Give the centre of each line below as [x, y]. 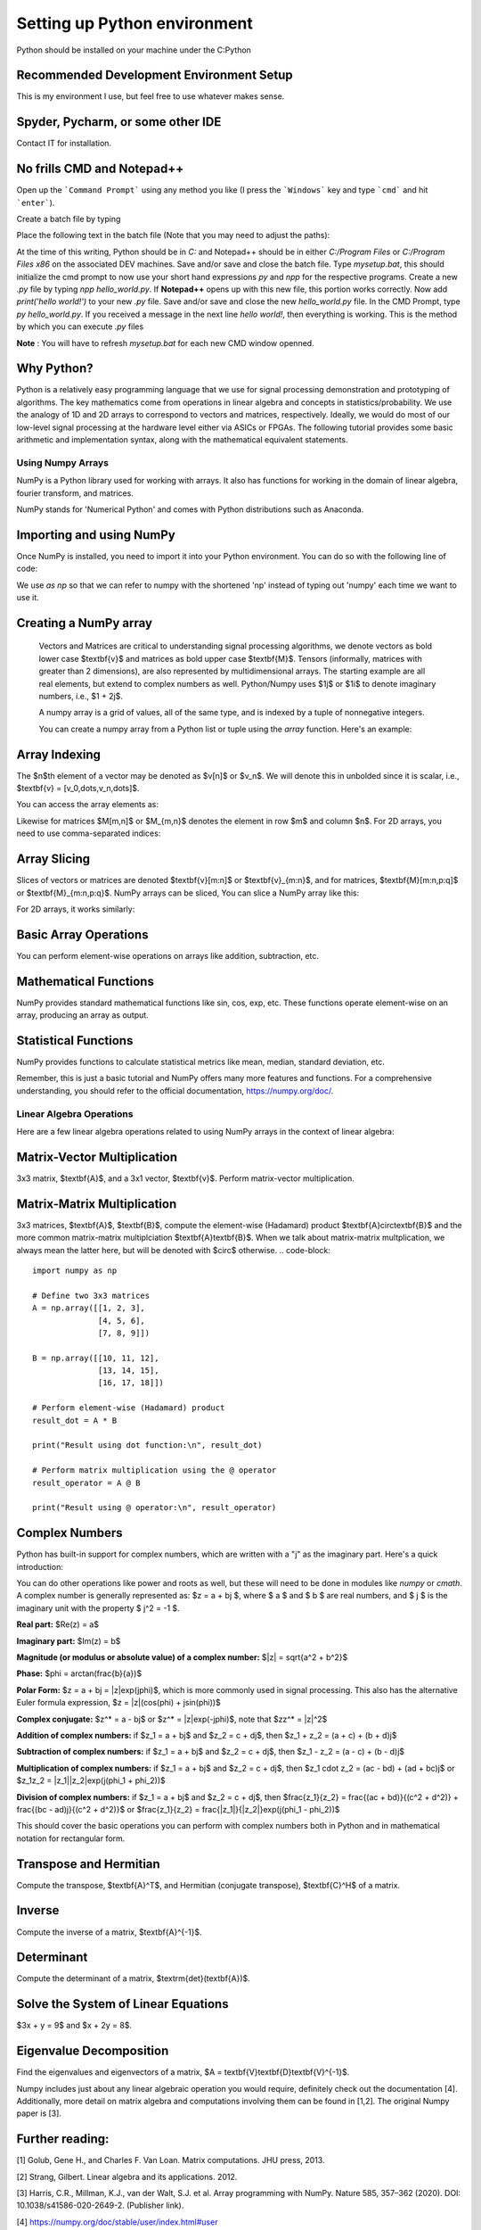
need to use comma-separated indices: [89, 833]
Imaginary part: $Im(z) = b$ [69, 1640]
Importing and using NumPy [96, 535]
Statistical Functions [75, 1041]
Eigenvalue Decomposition [93, 2051]
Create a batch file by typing [69, 219]
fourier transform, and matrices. [75, 493]
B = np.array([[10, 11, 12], [96, 1358]
